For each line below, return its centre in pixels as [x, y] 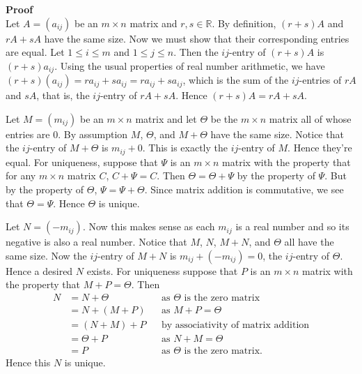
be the [224, 118]
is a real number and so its [292, 226]
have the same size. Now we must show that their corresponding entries [197, 38]
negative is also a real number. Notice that [96, 242]
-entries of [320, 80]
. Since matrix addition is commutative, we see [244, 189]
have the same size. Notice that [277, 134]
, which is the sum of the [236, 80]
